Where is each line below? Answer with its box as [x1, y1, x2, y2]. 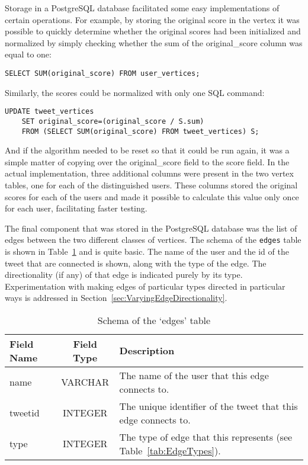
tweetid [9, 406, 40, 420]
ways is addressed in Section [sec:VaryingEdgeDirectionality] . [5, 291, 227, 304]
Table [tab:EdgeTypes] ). [119, 443, 221, 457]
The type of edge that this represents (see [119, 429, 293, 444]
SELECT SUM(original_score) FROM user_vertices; [5, 69, 200, 78]
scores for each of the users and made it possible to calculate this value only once [5, 190, 299, 203]
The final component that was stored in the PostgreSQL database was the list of [5, 222, 297, 234]
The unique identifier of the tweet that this [119, 399, 298, 413]
